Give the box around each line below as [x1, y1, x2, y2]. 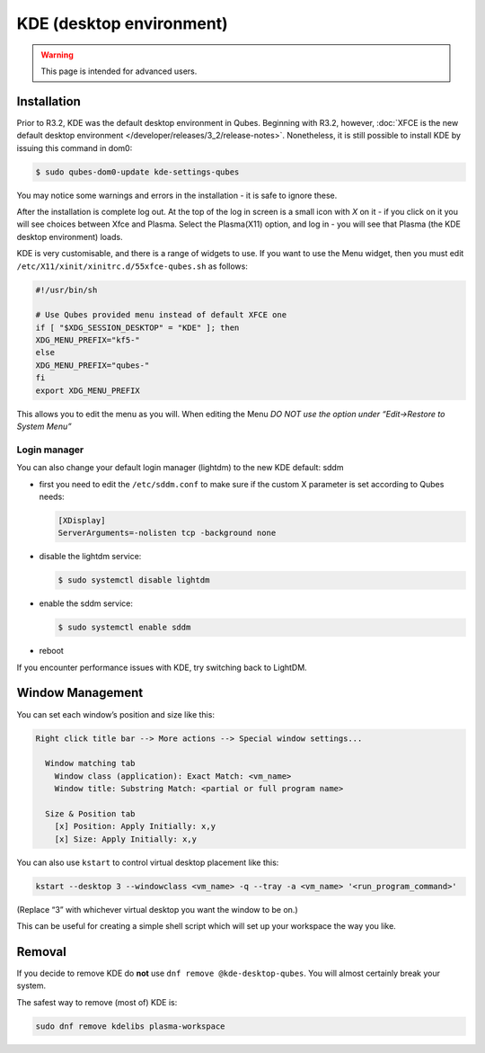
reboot [39, 646, 65, 656]
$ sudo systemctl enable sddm [57, 622, 191, 633]
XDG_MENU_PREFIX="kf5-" [35, 335, 141, 345]
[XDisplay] [57, 515, 106, 525]
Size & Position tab [45, 808, 136, 818]
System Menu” [16, 421, 72, 432]
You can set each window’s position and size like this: [16, 709, 216, 719]
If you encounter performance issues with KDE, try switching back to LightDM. [16, 662, 307, 673]
